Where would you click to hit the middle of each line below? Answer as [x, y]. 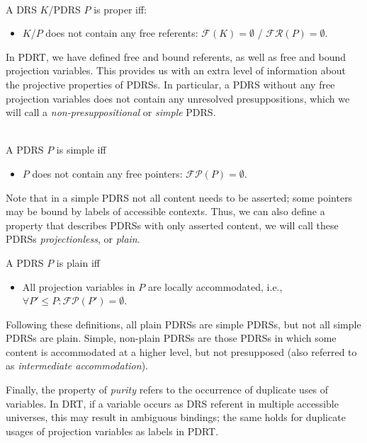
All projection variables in [79, 286]
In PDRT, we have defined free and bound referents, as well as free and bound [176, 56]
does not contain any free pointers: [107, 173]
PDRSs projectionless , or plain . [73, 239]
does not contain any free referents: [122, 33]
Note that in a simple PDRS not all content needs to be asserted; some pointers [179, 197]
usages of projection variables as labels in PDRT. [112, 431]
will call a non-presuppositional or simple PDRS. [111, 112]
